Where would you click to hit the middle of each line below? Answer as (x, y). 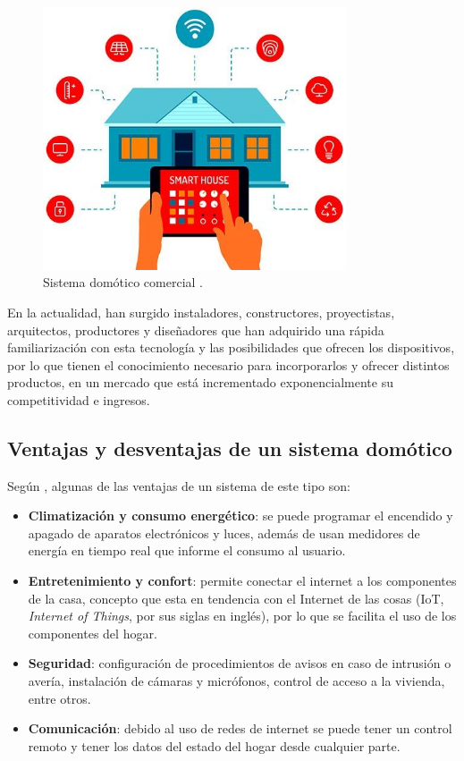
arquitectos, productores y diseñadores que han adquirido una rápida (196, 330)
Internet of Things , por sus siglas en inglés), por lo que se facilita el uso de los (242, 616)
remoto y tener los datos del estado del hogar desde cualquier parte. (214, 745)
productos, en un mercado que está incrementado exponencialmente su (200, 382)
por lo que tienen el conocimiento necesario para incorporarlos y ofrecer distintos (228, 364)
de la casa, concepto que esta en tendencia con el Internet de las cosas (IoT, (236, 598)
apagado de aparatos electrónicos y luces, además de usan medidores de (224, 533)
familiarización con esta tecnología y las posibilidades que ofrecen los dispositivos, (231, 347)
